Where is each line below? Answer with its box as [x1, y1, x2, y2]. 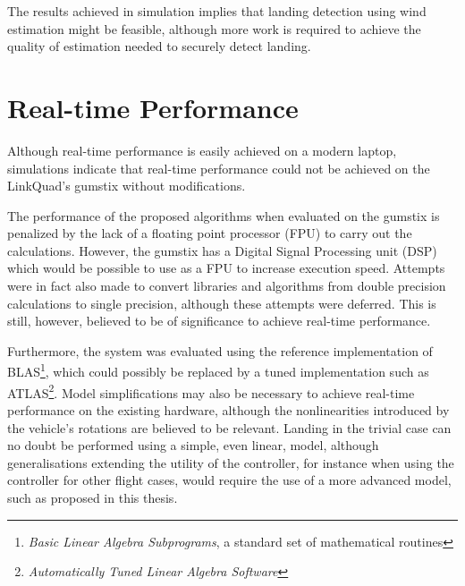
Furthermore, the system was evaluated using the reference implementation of [7, 341, 433, 360]
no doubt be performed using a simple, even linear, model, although [7, 436, 379, 454]
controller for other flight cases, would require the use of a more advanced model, [7, 471, 452, 489]
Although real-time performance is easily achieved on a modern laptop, [7, 140, 397, 159]
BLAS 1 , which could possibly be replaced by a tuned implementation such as [7, 360, 429, 381]
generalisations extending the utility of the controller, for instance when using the [7, 453, 454, 471]
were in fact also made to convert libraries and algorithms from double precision [7, 276, 446, 295]
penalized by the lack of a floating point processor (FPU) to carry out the [7, 224, 412, 242]
